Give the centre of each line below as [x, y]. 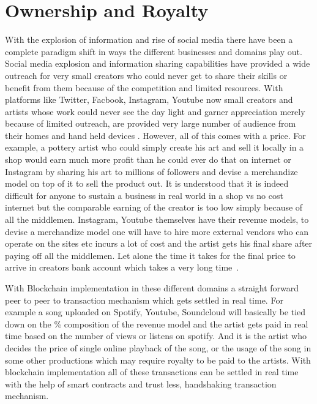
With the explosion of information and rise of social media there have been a [149, 39]
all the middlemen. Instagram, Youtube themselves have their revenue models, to [157, 219]
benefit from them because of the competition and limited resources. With [144, 87]
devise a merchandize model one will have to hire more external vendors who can [157, 231]
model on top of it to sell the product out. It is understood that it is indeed [147, 183]
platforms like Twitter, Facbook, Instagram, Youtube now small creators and [149, 99]
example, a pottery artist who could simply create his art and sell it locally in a [155, 147]
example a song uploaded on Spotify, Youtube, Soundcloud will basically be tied [155, 312]
